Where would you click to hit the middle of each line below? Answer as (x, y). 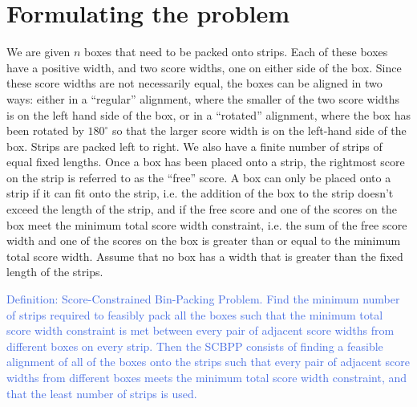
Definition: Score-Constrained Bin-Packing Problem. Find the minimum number (203, 299)
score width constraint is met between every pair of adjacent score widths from (200, 330)
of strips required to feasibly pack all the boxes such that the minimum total (195, 314)
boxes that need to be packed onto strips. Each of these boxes (236, 52)
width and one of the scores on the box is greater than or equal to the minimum (204, 240)
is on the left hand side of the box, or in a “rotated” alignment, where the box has (208, 114)
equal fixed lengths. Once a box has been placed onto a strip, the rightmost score (206, 162)
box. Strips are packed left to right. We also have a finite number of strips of (194, 146)
